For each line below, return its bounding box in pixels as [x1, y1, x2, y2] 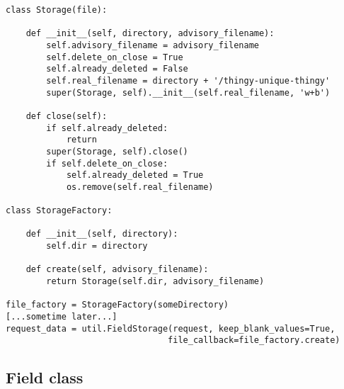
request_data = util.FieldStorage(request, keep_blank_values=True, [6, 323, 336, 334]
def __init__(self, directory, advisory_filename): [25, 28, 275, 39]
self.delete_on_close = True [46, 52, 183, 62]
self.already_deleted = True [66, 170, 204, 181]
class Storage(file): [6, 5, 108, 15]
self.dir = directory [46, 241, 148, 252]
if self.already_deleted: [46, 123, 168, 133]
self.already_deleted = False [46, 64, 188, 74]
